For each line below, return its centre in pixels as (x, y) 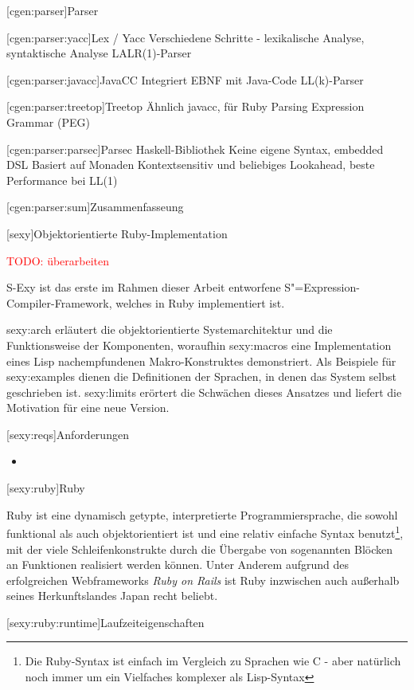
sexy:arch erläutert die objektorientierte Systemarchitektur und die (170, 329)
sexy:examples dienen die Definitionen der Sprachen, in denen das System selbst (201, 376)
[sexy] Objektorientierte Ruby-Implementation (117, 233)
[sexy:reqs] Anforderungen (68, 434)
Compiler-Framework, (59, 302)
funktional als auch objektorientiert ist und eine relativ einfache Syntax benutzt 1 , (205, 532)
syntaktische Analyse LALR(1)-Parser (99, 53)
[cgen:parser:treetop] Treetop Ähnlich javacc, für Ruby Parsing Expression (186, 106)
